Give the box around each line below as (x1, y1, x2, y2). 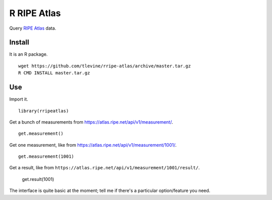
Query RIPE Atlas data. (9, 25, 56, 31)
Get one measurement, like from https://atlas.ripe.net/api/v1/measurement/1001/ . (9, 142, 177, 148)
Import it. (9, 96, 29, 103)
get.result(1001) (22, 176, 54, 182)
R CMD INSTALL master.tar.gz (18, 70, 90, 76)
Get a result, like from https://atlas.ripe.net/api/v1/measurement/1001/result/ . (9, 165, 200, 171)
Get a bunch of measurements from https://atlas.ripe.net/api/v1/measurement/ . (9, 119, 173, 125)
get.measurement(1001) (18, 154, 75, 159)
